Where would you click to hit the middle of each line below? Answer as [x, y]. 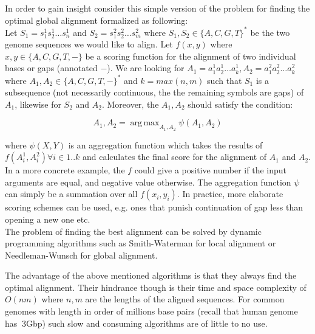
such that [225, 80]
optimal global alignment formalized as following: [97, 20]
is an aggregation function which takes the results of [165, 144]
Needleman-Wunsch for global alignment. [81, 255]
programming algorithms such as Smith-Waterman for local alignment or [141, 243]
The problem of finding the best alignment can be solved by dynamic [133, 231]
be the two [270, 32]
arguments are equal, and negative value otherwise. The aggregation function [148, 182]
